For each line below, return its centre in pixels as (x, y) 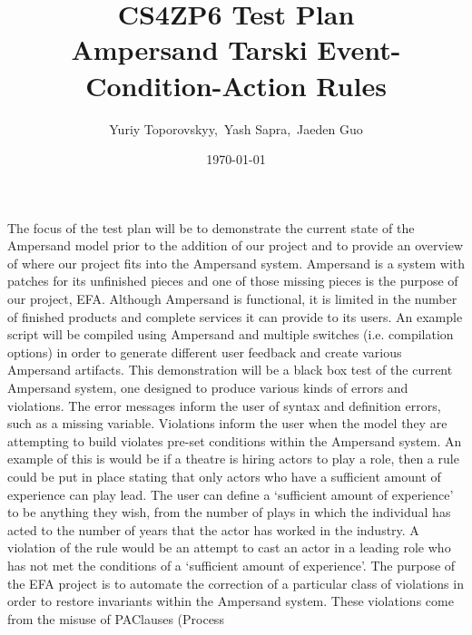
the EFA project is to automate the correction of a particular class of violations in (236, 583)
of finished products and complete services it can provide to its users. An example (235, 316)
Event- (359, 49)
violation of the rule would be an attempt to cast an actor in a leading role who (229, 547)
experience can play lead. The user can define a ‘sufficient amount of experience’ (231, 494)
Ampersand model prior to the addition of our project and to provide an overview (236, 245)
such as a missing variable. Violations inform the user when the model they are (227, 423)
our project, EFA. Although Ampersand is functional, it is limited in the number (232, 299)
